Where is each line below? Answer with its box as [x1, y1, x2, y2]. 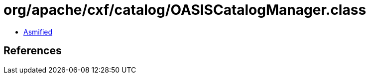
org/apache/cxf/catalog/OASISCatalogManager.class [3, 1, 367, 18]
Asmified [23, 27, 53, 36]
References [3, 44, 62, 57]
